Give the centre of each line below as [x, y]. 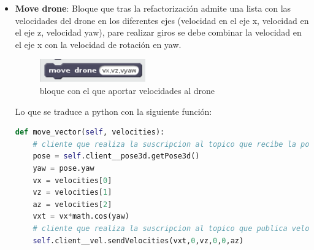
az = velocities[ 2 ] [72, 204]
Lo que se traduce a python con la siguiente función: [113, 111]
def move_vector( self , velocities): [90, 132]
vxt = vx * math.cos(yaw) [81, 217]
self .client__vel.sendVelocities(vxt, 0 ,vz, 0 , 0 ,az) [138, 240]
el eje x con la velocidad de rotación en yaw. [98, 44]
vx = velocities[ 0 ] [72, 180]
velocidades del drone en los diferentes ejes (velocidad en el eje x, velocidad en [162, 20]
